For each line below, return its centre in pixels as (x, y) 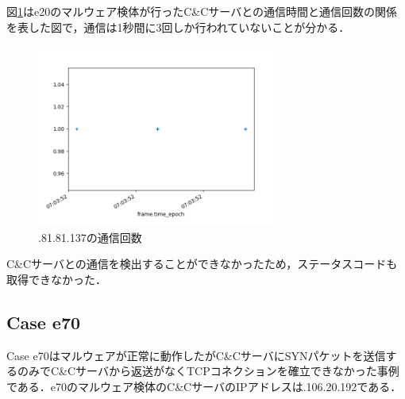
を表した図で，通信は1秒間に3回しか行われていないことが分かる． (178, 27)
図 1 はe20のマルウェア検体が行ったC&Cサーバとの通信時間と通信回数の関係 (202, 11)
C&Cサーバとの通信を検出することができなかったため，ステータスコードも (202, 264)
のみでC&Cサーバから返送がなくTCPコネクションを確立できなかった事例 (208, 371)
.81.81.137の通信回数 (90, 237)
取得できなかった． (56, 279)
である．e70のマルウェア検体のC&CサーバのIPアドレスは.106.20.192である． (204, 386)
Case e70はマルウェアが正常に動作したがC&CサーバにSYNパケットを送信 (196, 355)
